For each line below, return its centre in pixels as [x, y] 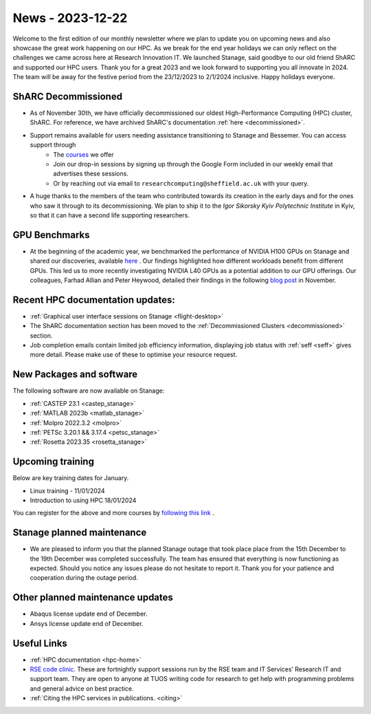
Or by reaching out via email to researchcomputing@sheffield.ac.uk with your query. [181, 183]
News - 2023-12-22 [70, 18]
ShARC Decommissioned [68, 96]
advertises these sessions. [91, 174]
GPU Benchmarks [51, 235]
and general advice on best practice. [82, 689]
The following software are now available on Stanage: [89, 391]
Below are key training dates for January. [71, 478]
